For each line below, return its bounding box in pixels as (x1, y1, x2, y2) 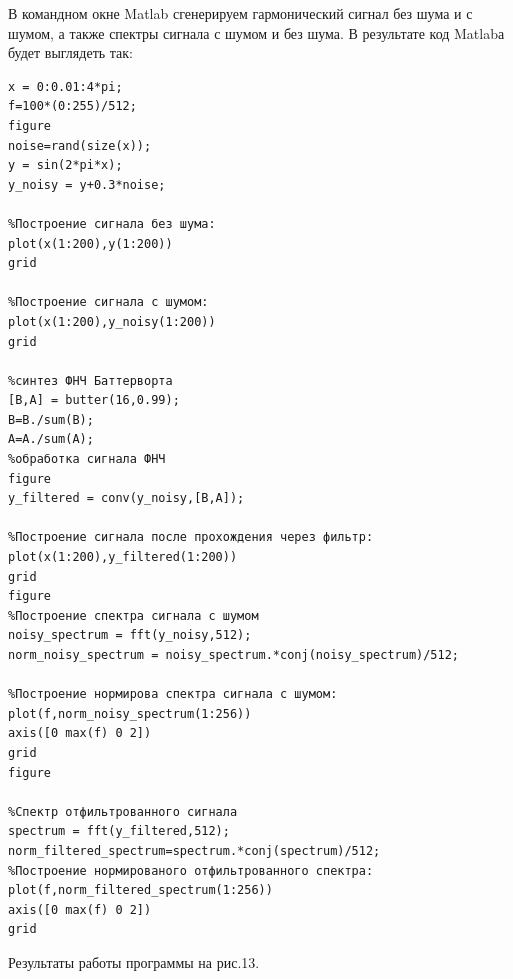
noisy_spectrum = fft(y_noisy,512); (8, 628, 252, 643)
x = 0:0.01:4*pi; (8, 79, 123, 94)
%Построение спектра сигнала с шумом (8, 608, 259, 623)
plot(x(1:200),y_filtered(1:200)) (8, 550, 238, 565)
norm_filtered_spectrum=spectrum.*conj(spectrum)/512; (8, 843, 381, 858)
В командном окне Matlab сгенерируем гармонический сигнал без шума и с (8, 3, 473, 23)
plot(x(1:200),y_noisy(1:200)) (8, 314, 216, 329)
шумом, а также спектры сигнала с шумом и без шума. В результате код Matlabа (8, 22, 505, 43)
